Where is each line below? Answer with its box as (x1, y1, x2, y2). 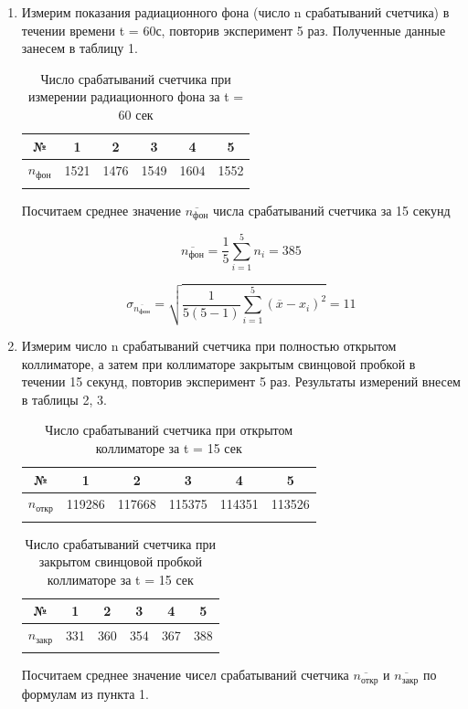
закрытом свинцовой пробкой (38, 552, 202, 571)
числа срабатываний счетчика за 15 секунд (213, 200, 451, 219)
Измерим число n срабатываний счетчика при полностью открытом (21, 335, 397, 354)
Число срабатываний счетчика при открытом (45, 420, 293, 439)
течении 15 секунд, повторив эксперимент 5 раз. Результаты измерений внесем (21, 372, 461, 391)
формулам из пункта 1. (21, 683, 149, 703)
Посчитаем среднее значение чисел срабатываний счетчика (21, 665, 349, 684)
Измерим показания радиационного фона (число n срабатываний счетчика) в (21, 3, 450, 21)
